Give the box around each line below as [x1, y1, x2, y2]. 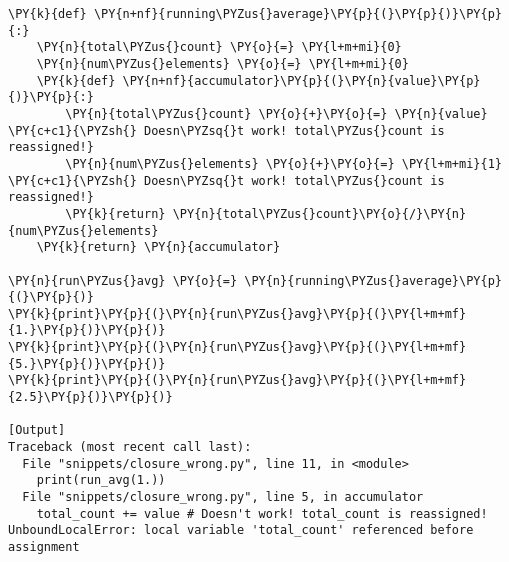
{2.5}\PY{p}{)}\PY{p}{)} [8, 390, 173, 405]
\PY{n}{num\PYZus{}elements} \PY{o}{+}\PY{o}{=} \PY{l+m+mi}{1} [65, 156, 502, 171]
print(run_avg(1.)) [36, 473, 166, 488]
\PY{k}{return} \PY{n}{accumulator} [36, 240, 281, 255]
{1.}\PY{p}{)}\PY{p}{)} [8, 323, 166, 338]
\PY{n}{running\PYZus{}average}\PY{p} [244, 273, 502, 288]
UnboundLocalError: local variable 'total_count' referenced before [8, 523, 474, 538]
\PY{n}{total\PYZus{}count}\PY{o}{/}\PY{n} [172, 206, 467, 221]
